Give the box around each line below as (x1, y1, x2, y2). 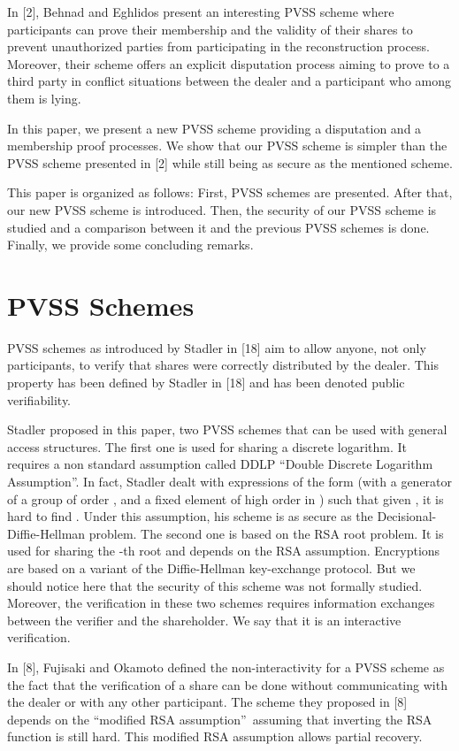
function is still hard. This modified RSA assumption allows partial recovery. (7, 727, 423, 746)
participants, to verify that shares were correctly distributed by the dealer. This (7, 356, 439, 374)
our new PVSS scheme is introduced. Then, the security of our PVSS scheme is (7, 200, 437, 218)
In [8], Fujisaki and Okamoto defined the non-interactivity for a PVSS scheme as (7, 657, 445, 676)
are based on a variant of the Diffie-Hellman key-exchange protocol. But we (7, 558, 416, 577)
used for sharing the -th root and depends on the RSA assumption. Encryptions (7, 541, 440, 560)
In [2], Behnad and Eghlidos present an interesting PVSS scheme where (7, 3, 394, 20)
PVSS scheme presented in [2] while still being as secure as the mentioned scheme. (7, 153, 453, 172)
